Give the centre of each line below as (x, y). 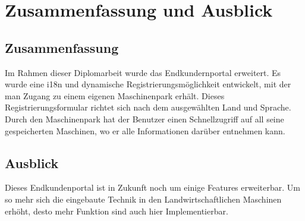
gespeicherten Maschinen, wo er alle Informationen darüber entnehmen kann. (145, 130)
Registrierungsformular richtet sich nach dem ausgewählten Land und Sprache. (148, 107)
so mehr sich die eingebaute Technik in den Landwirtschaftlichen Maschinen (143, 199)
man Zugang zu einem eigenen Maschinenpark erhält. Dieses (115, 95)
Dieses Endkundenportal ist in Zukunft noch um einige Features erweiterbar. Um (152, 187)
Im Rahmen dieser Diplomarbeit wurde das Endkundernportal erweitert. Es (143, 72)
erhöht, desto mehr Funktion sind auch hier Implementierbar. (117, 211)
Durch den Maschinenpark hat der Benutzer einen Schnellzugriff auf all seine (144, 119)
